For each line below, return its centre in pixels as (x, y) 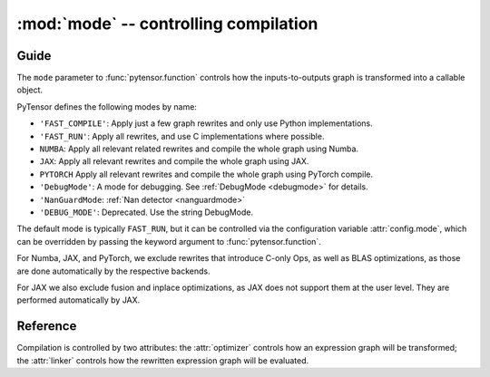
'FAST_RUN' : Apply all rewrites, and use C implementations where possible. (182, 136)
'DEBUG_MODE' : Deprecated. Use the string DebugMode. (147, 212)
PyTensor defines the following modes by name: (107, 106)
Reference (47, 326)
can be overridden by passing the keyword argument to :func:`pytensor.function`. (169, 241)
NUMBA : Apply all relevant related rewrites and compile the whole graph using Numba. (199, 149)
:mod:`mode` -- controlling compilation (167, 24)
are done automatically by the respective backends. (113, 271)
